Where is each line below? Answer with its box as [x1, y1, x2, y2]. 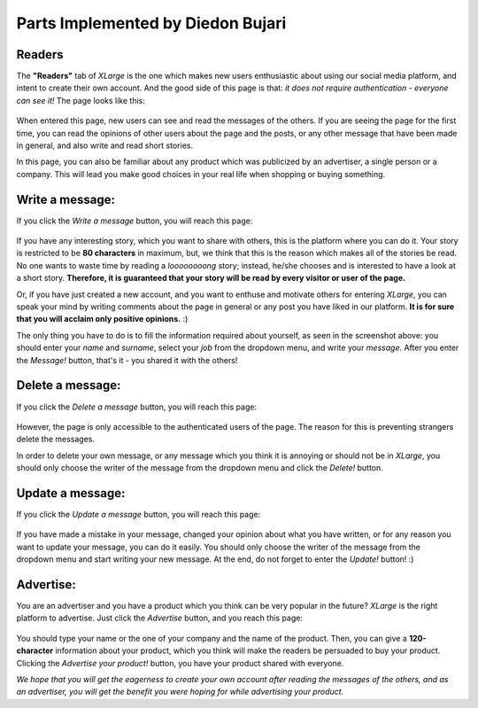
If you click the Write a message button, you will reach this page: [16, 215, 253, 226]
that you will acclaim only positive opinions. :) [16, 314, 189, 324]
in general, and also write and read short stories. [16, 140, 194, 151]
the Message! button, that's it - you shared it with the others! [16, 354, 238, 365]
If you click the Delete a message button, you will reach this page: [16, 401, 257, 412]
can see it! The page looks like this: [16, 95, 146, 105]
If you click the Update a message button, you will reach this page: [16, 509, 261, 519]
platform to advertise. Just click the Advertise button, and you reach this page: [16, 612, 303, 624]
